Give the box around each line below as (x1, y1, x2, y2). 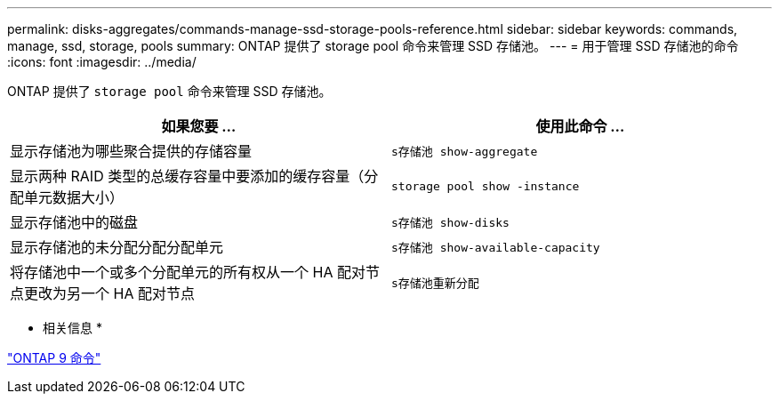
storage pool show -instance (391, 179, 580, 193)
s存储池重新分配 (391, 276, 479, 290)
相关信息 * (43, 320, 102, 335)
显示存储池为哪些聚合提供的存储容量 (10, 142, 253, 160)
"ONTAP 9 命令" (7, 350, 101, 365)
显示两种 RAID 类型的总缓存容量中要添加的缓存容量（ (10, 167, 365, 185)
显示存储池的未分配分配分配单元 (10, 238, 224, 256)
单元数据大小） (24, 188, 124, 206)
